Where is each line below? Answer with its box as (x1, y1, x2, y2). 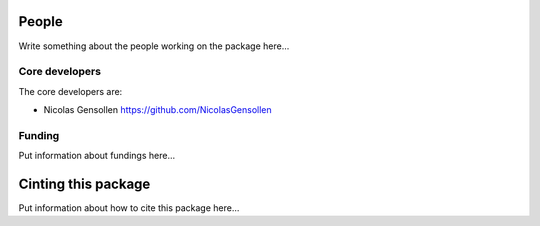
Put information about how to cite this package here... (18, 202, 240, 214)
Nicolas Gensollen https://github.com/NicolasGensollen (43, 104, 272, 116)
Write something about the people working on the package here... (18, 40, 290, 52)
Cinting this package (18, 176, 151, 192)
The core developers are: (18, 85, 123, 97)
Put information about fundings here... (18, 150, 175, 162)
